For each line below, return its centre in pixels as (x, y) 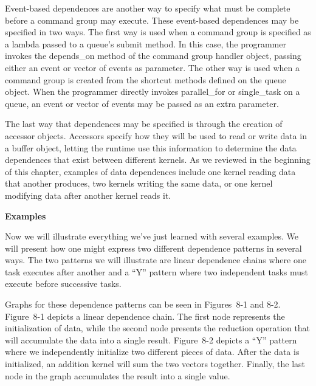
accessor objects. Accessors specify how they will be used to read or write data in (156, 135)
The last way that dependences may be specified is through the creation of (144, 124)
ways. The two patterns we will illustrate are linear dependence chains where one (156, 260)
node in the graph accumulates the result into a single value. (118, 375)
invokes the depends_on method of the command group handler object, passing (153, 56)
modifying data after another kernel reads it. (88, 195)
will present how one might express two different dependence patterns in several (153, 248)
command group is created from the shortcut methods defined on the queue (146, 79)
